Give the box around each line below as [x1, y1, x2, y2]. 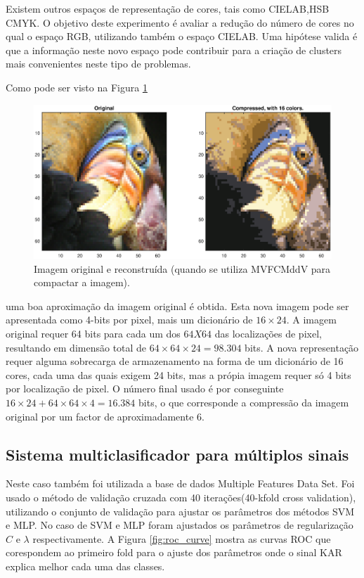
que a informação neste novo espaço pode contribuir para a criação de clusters [6, 42, 342, 57]
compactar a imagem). [34, 275, 130, 290]
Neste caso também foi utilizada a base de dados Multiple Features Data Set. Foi [6, 476, 355, 491]
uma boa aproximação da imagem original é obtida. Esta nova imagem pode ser [6, 298, 349, 313]
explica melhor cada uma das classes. [6, 558, 165, 573]
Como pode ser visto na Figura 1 [6, 79, 148, 94]
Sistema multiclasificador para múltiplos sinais [6, 443, 349, 465]
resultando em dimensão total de [6, 340, 147, 354]
